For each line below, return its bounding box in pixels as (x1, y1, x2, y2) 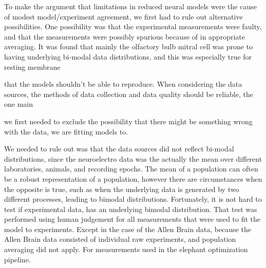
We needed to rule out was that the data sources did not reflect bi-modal (4, 143, 234, 154)
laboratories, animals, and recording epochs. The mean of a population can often (4, 163, 258, 174)
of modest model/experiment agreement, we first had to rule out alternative (4, 11, 243, 22)
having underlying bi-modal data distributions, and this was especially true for (4, 51, 252, 62)
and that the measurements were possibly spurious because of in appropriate (4, 31, 245, 42)
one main (4, 99, 33, 109)
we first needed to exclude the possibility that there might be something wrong (4, 116, 253, 126)
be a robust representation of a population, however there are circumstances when (4, 173, 262, 184)
